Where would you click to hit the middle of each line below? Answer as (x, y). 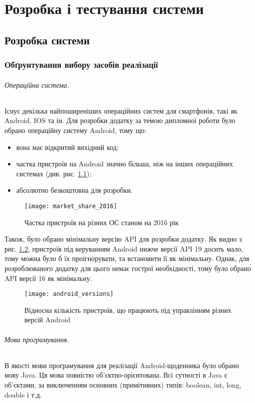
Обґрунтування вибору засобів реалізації (81, 65)
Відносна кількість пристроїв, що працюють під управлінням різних (128, 310)
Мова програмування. (37, 339)
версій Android (48, 320)
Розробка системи (47, 40)
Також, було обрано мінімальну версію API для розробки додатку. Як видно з (123, 239)
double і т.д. (23, 394)
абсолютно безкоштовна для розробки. (74, 190)
